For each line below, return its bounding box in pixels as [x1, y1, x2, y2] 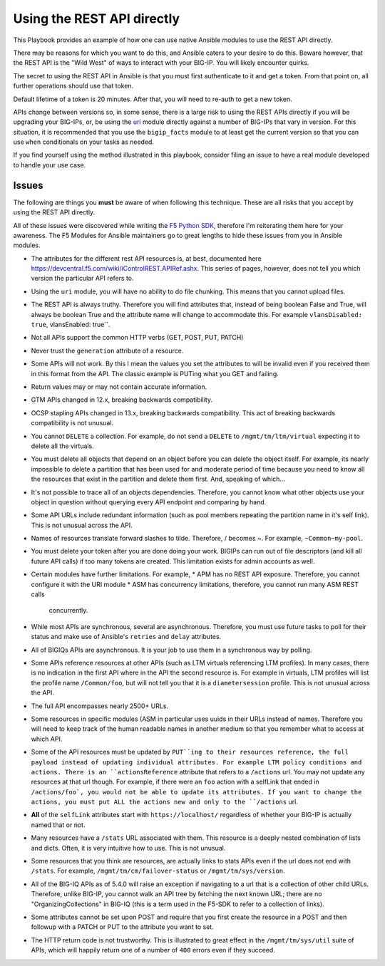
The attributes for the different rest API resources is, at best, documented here [31, 254, 262, 263]
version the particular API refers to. [31, 274, 135, 283]
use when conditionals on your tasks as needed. [13, 137, 155, 146]
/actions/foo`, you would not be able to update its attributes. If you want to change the [31, 788, 362, 796]
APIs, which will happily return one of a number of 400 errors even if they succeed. [31, 946, 276, 955]
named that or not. [31, 820, 86, 829]
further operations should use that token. [13, 82, 134, 90]
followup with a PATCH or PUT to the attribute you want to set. [31, 923, 214, 931]
